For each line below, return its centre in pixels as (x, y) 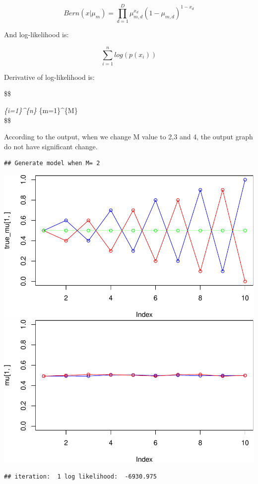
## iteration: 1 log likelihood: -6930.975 (80, 476)
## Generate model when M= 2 (52, 163)
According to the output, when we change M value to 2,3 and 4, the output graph (129, 137)
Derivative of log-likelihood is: (49, 77)
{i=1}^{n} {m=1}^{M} (41, 110)
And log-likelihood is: (36, 34)
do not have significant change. (51, 146)
